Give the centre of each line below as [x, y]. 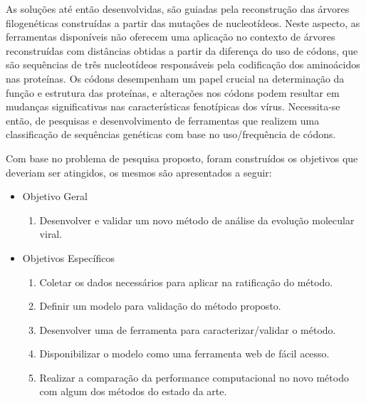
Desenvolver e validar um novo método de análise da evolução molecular [197, 220]
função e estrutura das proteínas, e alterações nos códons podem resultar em [173, 92]
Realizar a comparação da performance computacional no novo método [194, 377]
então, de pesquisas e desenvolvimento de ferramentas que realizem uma [163, 120]
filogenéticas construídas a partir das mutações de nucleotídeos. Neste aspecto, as [183, 22]
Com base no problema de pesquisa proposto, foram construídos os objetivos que [182, 158]
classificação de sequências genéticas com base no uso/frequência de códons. [171, 134]
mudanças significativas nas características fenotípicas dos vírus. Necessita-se [173, 106]
